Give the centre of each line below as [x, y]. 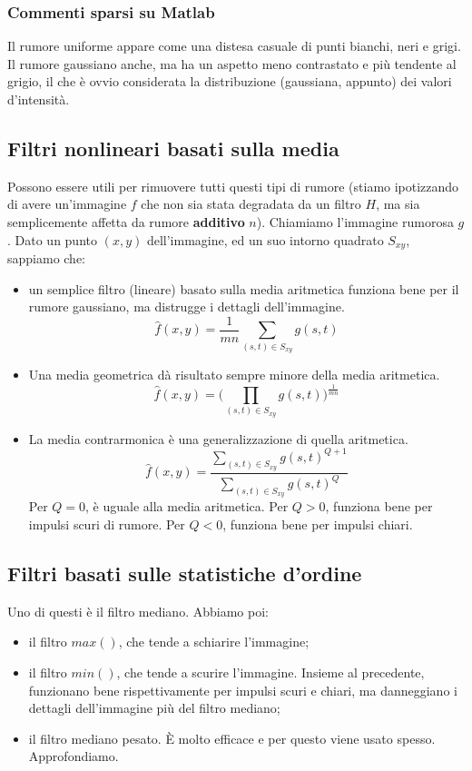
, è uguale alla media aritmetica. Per [187, 506]
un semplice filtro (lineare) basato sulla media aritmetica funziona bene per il [244, 288]
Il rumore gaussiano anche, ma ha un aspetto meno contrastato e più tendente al [232, 63]
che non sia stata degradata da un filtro [251, 204]
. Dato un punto [52, 239]
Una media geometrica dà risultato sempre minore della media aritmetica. [234, 374]
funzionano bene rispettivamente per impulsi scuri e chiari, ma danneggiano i [243, 690]
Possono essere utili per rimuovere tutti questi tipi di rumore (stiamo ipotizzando [233, 186]
